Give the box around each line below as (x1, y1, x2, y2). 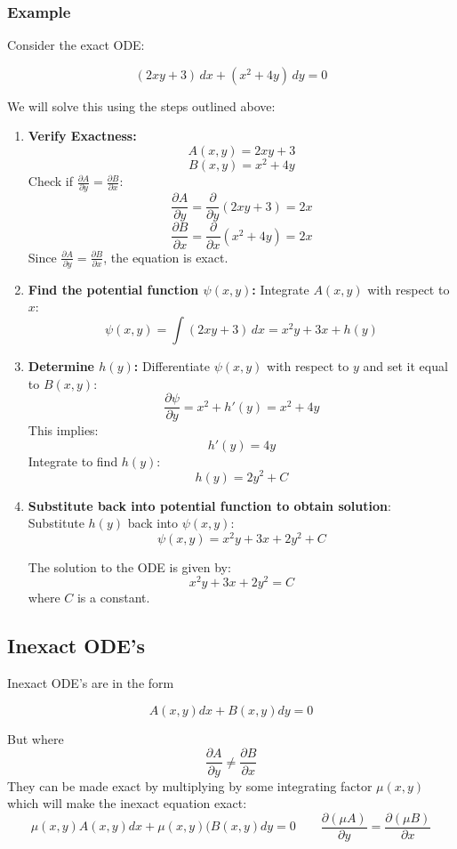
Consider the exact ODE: (7, 36, 145, 54)
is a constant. (76, 588, 150, 607)
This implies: (28, 421, 99, 440)
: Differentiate (133, 357, 210, 376)
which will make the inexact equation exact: (7, 794, 247, 813)
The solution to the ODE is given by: (28, 557, 231, 576)
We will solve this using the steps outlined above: (7, 96, 276, 115)
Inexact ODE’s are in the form (7, 674, 174, 692)
